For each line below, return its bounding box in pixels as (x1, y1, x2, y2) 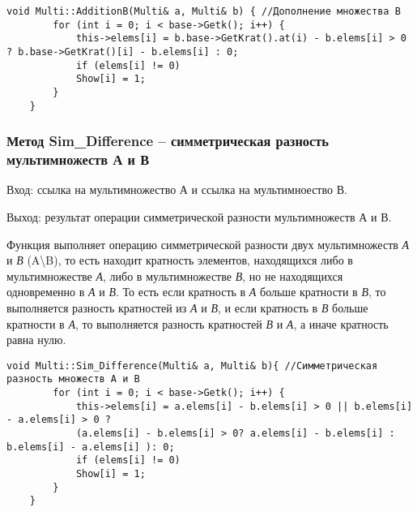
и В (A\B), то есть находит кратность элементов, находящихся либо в (6, 252, 353, 269)
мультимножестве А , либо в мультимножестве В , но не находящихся (6, 267, 343, 284)
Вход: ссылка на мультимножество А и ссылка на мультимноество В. (6, 181, 347, 198)
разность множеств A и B (6, 373, 140, 385)
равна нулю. (6, 331, 66, 348)
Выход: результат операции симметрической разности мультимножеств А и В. (6, 208, 392, 225)
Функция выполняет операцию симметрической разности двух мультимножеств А (6, 235, 410, 252)
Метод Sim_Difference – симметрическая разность (6, 131, 329, 151)
